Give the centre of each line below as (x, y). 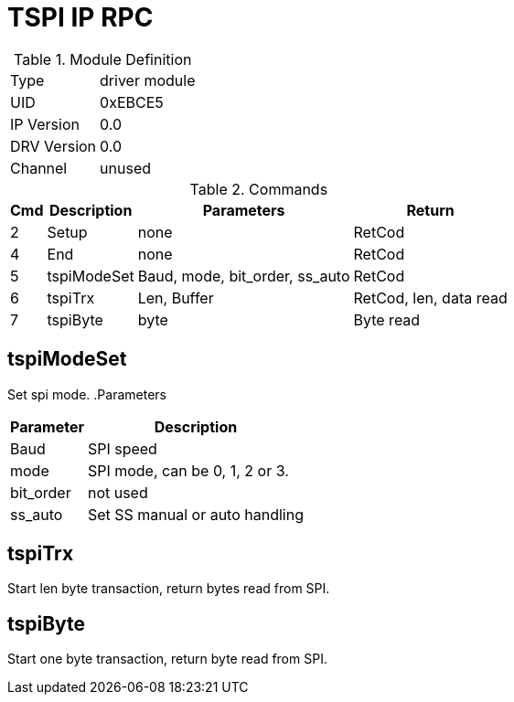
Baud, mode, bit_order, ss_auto (244, 276)
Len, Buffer (176, 298)
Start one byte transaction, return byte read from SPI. (167, 659)
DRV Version (54, 146)
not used (118, 492)
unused (126, 168)
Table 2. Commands (259, 189)
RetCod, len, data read (430, 298)
